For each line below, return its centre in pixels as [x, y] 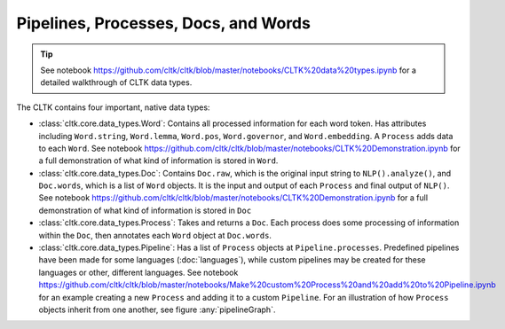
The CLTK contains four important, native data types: [113, 107]
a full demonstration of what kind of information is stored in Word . [158, 161]
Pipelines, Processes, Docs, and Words [163, 23]
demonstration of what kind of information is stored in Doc [145, 210]
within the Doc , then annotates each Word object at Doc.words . [155, 235]
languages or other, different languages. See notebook [138, 272]
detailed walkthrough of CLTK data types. [116, 82]
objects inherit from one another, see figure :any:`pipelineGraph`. [157, 309]
